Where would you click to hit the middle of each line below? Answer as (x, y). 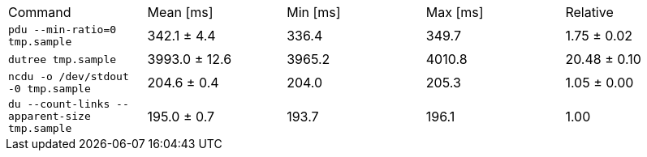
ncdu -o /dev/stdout (69, 76)
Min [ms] (314, 12)
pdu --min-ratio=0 (63, 30)
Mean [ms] (180, 12)
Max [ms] (455, 12)
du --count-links (59, 104)
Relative (589, 12)
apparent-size (50, 116)
